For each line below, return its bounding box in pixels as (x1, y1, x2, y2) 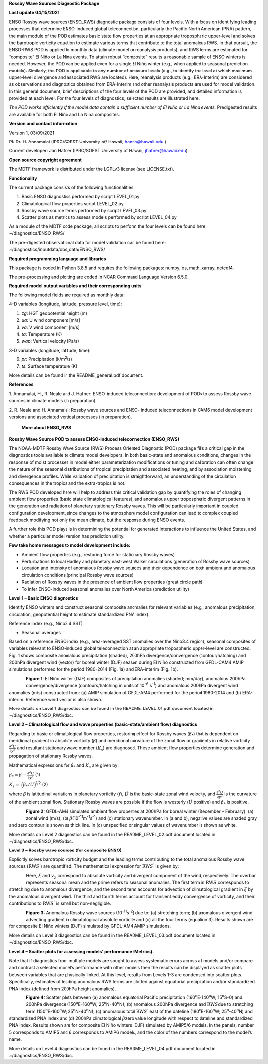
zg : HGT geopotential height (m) (21, 310, 88, 316)
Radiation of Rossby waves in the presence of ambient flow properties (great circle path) (21, 579, 203, 585)
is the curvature (224, 791, 257, 797)
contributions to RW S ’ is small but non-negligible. (9, 900, 111, 906)
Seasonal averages (21, 630, 61, 636)
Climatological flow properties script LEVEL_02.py (21, 200, 124, 206)
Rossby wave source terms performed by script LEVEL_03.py (21, 208, 147, 213)
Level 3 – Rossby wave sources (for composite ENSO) (9, 847, 122, 853)
